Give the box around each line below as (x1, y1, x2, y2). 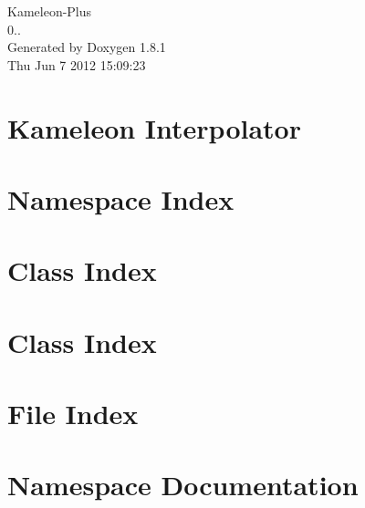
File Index (7, 395, 139, 432)
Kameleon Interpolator (7, 109, 301, 146)
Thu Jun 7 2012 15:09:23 (7, 55, 146, 74)
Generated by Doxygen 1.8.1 (7, 37, 166, 57)
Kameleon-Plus (7, 2, 92, 20)
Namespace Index (7, 180, 235, 217)
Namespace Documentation (7, 466, 359, 503)
